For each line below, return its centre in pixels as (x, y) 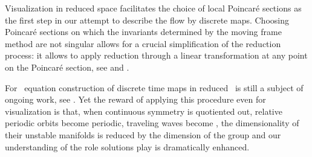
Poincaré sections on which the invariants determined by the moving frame (143, 32)
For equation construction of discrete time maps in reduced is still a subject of (154, 87)
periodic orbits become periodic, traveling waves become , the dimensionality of (152, 123)
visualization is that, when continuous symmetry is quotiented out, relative (144, 111)
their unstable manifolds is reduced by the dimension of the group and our (143, 134)
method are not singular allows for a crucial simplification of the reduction (143, 43)
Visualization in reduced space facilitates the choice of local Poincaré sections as (153, 8)
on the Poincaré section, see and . (67, 67)
